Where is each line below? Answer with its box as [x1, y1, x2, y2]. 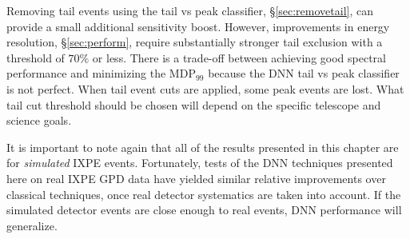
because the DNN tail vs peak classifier [208, 65, 400, 82]
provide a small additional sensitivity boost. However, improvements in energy [6, 18, 390, 34]
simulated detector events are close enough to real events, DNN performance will [6, 201, 402, 218]
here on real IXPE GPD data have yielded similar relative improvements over [6, 169, 386, 186]
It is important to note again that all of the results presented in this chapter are [6, 138, 399, 155]
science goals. [6, 112, 72, 129]
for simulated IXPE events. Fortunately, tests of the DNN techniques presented [6, 154, 393, 171]
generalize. [6, 217, 58, 233]
